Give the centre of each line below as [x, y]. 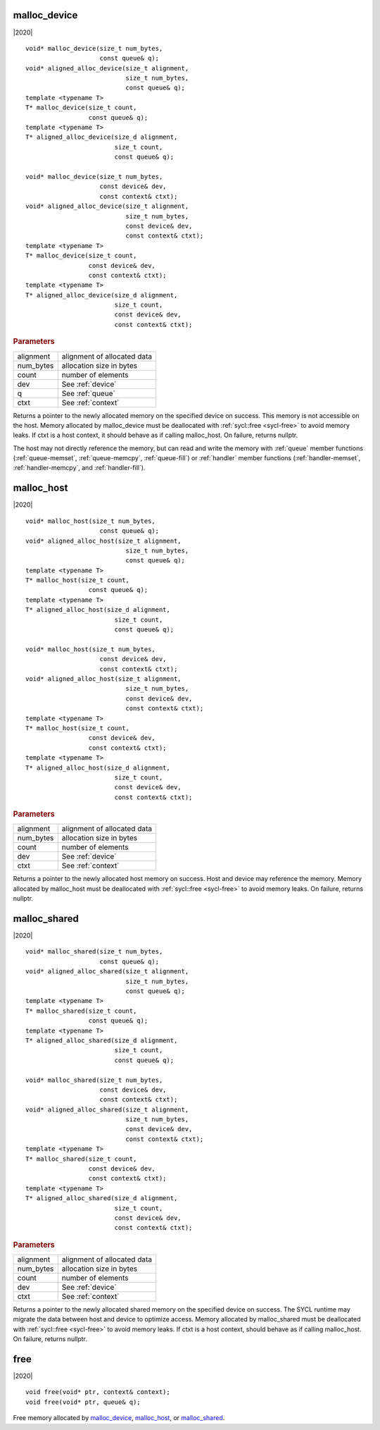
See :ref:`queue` [88, 393]
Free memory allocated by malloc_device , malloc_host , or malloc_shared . [119, 1418]
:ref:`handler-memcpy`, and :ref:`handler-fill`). [79, 468]
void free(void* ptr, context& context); [98, 1392]
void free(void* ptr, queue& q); [83, 1402]
